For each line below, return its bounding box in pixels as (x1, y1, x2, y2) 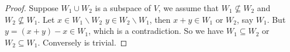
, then (149, 13, 171, 25)
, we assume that (158, 2, 219, 13)
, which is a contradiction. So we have (88, 25, 224, 37)
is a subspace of (95, 2, 151, 13)
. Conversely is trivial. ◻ (37, 36, 127, 48)
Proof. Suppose (5, 2, 58, 13)
